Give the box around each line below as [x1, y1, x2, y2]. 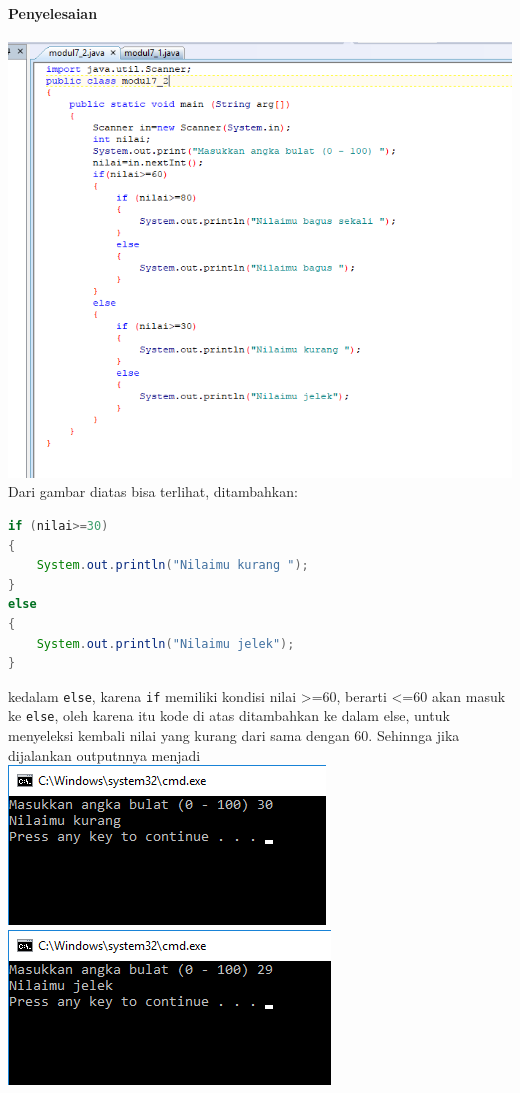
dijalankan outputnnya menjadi [8, 744, 201, 765]
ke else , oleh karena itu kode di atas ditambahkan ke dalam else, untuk [8, 705, 450, 726]
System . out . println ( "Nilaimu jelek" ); [36, 636, 295, 651]
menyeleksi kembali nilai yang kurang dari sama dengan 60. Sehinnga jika [8, 725, 460, 746]
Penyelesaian [8, 2, 98, 23]
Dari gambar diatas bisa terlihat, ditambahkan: [8, 481, 298, 502]
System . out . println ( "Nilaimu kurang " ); [36, 558, 309, 573]
